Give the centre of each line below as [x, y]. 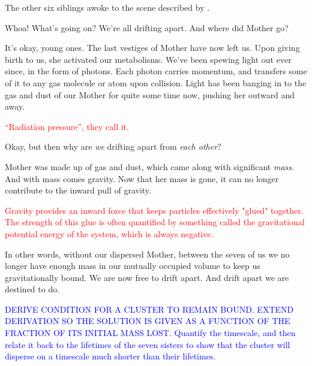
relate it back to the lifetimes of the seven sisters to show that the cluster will [148, 344]
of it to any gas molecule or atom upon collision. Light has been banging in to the [156, 82]
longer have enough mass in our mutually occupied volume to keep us [133, 266]
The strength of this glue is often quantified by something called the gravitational [155, 222]
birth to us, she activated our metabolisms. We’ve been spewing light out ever [148, 59]
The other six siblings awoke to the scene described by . [107, 7]
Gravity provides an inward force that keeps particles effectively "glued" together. [154, 210]
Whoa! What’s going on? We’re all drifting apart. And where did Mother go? [147, 27]
